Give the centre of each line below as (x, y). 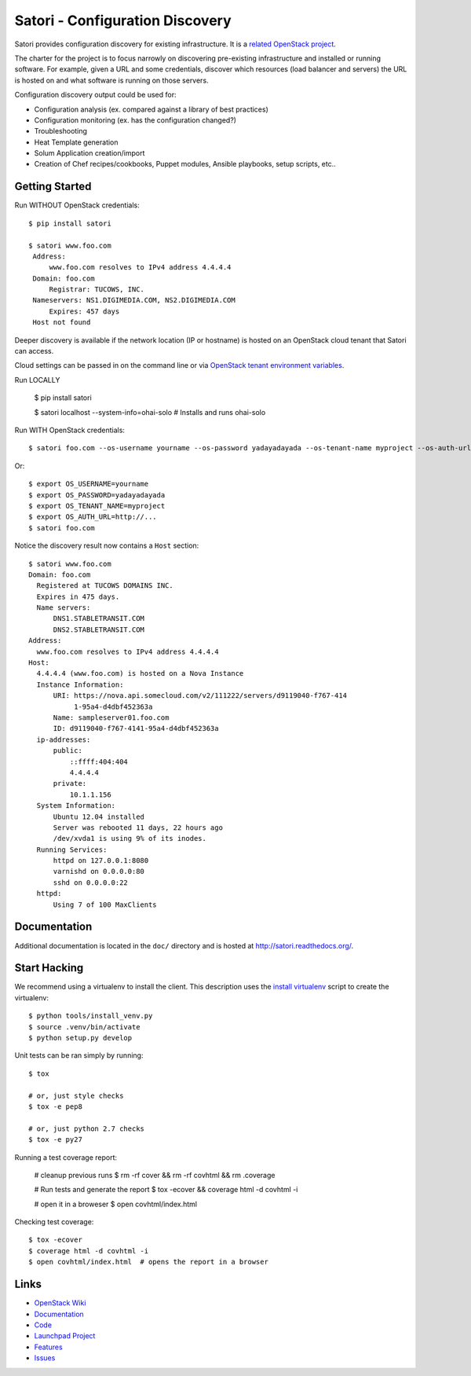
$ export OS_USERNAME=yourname (89, 484)
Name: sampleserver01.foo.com (111, 717)
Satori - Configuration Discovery (123, 20)
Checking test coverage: (54, 1222)
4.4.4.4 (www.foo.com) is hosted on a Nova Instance (140, 673)
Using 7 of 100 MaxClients (105, 904)
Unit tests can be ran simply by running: (79, 1055)
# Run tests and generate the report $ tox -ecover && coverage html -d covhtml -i (166, 1190)
